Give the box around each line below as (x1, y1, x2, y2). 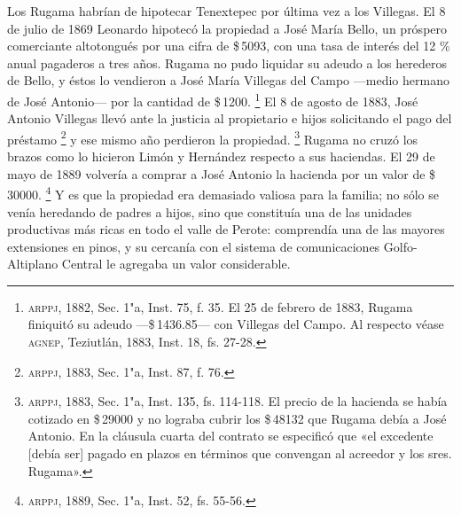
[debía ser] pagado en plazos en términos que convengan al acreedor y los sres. (27, 444, 452, 463)
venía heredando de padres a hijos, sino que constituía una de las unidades (7, 202, 412, 221)
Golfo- (383, 237, 418, 255)
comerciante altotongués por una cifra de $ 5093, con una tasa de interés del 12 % (7, 36, 450, 55)
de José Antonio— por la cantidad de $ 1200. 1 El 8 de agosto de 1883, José (7, 89, 418, 110)
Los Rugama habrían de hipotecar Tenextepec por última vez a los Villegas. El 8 (7, 2, 446, 20)
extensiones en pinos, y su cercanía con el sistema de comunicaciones (7, 237, 380, 255)
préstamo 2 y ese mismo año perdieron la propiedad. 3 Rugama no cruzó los (7, 127, 418, 148)
